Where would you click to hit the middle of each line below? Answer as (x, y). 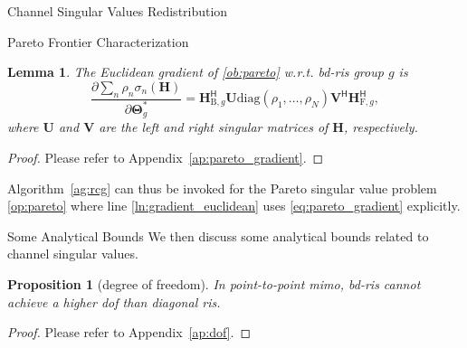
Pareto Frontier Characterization (98, 41)
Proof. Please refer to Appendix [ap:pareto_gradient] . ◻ (166, 157)
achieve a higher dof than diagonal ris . (114, 301)
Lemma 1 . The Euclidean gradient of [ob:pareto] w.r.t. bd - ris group (195, 72)
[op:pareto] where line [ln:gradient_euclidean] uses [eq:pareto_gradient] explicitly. (234, 206)
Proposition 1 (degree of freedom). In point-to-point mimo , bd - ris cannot (214, 283)
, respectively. (381, 127)
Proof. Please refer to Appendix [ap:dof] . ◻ (129, 332)
